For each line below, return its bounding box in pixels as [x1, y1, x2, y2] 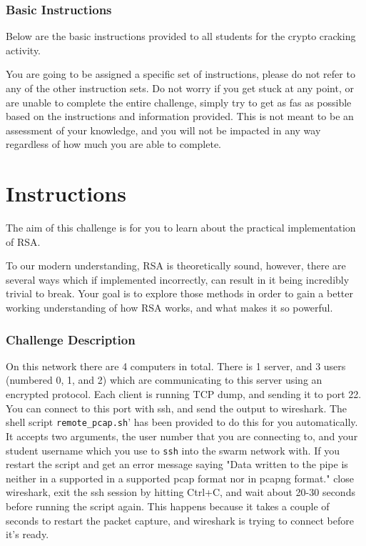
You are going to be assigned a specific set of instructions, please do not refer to [6, 66, 355, 81]
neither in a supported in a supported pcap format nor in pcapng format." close [6, 470, 354, 485]
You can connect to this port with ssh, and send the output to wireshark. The [6, 400, 347, 415]
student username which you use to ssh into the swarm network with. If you [6, 442, 340, 457]
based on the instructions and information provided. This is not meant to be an [6, 109, 354, 124]
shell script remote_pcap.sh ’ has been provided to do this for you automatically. [6, 415, 358, 430]
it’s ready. [6, 527, 49, 542]
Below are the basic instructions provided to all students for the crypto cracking [6, 29, 356, 44]
